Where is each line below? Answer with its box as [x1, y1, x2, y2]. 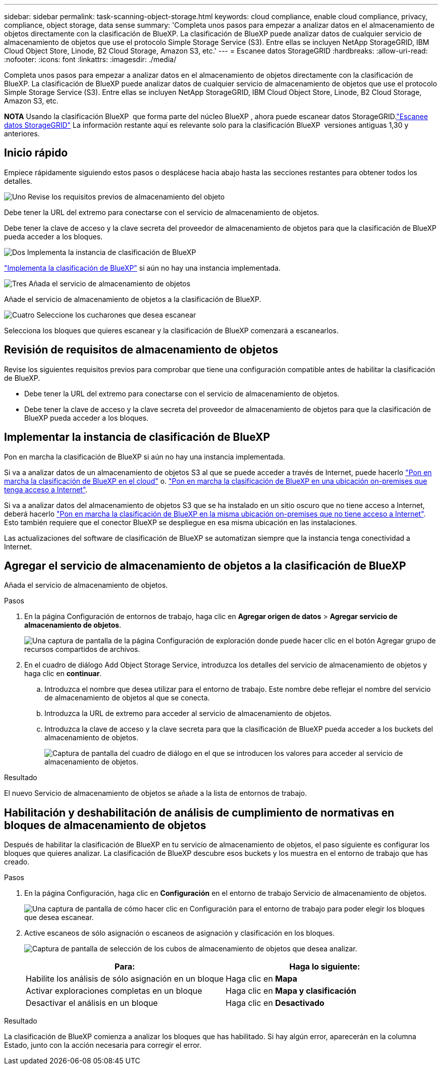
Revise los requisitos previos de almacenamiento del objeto [28, 192, 225, 201]
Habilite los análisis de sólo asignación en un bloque [26, 974, 224, 984]
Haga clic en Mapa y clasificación [226, 986, 356, 996]
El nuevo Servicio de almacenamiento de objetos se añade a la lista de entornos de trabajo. [4, 789, 307, 798]
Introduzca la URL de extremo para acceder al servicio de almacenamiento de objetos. [44, 709, 332, 718]
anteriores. [4, 129, 40, 138]
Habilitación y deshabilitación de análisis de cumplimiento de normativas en [4, 806, 395, 819]
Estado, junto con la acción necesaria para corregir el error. [4, 1041, 201, 1050]
